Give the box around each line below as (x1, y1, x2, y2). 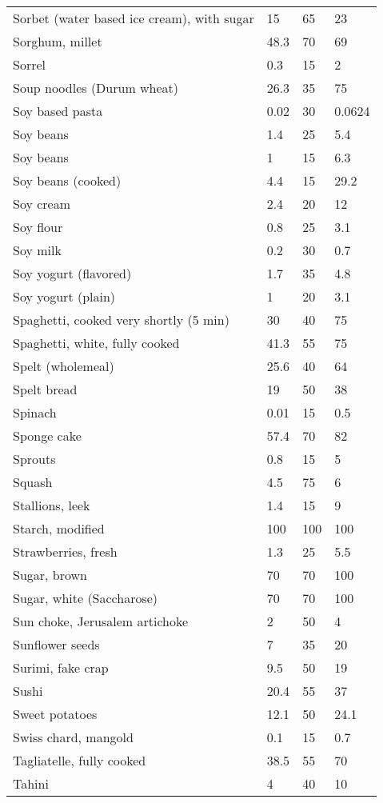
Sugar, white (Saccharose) (13, 589, 158, 607)
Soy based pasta (13, 102, 103, 120)
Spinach (13, 403, 57, 421)
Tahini (13, 774, 49, 793)
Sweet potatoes (13, 705, 98, 723)
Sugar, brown (13, 565, 88, 584)
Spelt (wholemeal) (13, 357, 114, 375)
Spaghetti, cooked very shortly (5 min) (13, 310, 229, 329)
